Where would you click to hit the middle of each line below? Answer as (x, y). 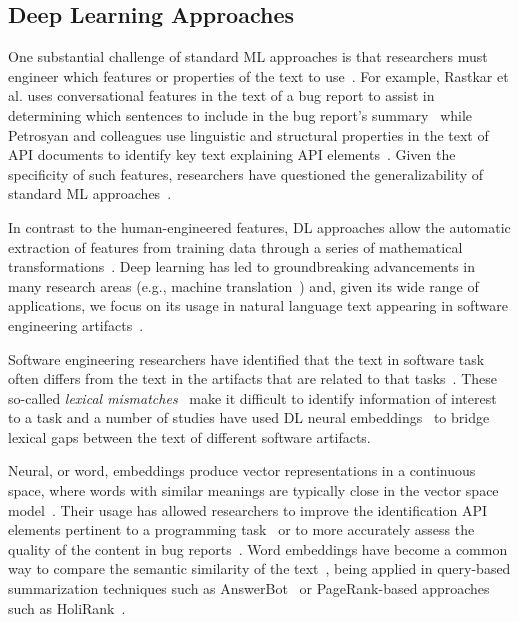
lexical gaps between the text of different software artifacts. (189, 436)
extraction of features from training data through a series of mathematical (235, 246)
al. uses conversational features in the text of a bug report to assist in (221, 95)
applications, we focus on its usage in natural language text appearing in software (258, 305)
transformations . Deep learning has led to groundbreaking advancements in (242, 266)
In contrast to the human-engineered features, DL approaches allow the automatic (259, 226)
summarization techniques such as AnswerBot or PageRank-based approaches (249, 588)
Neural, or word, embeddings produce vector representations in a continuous (242, 470)
